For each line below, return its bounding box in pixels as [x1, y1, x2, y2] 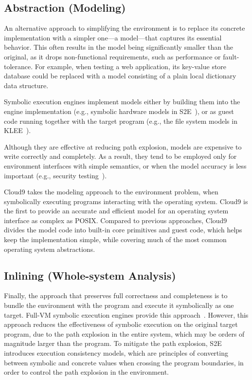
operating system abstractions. [4, 244, 95, 254]
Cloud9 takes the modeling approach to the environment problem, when [4, 187, 218, 197]
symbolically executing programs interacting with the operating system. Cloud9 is [4, 196, 248, 206]
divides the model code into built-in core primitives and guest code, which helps [4, 225, 242, 235]
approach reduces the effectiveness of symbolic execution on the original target [4, 319, 238, 329]
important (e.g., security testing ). [4, 170, 107, 180]
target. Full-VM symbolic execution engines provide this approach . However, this [4, 309, 249, 320]
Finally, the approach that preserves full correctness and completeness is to [4, 290, 228, 301]
